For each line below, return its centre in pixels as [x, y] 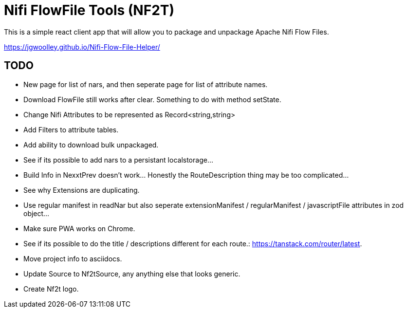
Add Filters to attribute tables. [71, 129]
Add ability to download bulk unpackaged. [91, 145]
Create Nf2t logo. [51, 289]
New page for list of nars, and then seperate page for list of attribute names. [146, 84]
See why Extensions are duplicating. [82, 190]
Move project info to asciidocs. [73, 258]
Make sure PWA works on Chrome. [79, 228]
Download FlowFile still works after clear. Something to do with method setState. [152, 99]
